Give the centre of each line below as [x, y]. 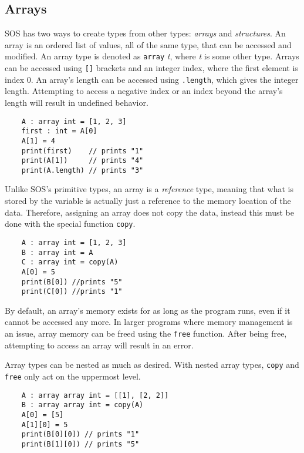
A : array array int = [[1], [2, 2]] [95, 395]
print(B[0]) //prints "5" [72, 282]
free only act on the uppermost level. [73, 376]
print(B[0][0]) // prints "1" [80, 434]
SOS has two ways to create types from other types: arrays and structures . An [145, 33]
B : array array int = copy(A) [82, 405]
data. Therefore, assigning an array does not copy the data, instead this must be [149, 212]
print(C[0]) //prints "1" [72, 292]
